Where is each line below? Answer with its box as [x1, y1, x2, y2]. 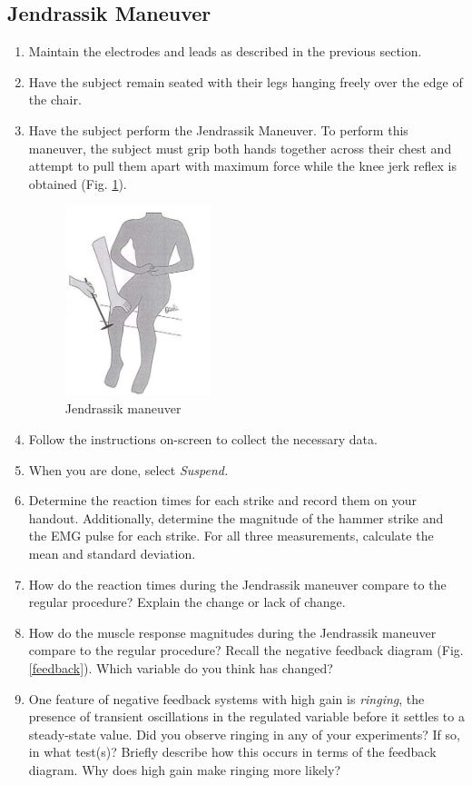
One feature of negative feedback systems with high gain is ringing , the [28, 689, 425, 708]
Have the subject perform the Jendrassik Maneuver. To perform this [28, 120, 408, 139]
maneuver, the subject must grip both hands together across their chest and [28, 138, 452, 157]
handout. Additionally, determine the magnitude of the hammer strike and [28, 508, 444, 527]
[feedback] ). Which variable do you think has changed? [28, 658, 333, 677]
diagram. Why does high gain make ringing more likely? [28, 760, 341, 779]
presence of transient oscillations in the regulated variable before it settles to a [28, 707, 465, 726]
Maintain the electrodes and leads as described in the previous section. [28, 42, 422, 61]
